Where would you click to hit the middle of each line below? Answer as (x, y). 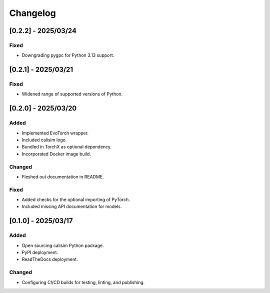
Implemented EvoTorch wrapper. (55, 133)
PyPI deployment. (40, 252)
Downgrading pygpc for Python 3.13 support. (68, 55)
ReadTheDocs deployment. (50, 259)
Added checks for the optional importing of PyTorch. (76, 199)
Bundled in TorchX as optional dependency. (67, 147)
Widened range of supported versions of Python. (72, 94)
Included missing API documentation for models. (72, 206)
